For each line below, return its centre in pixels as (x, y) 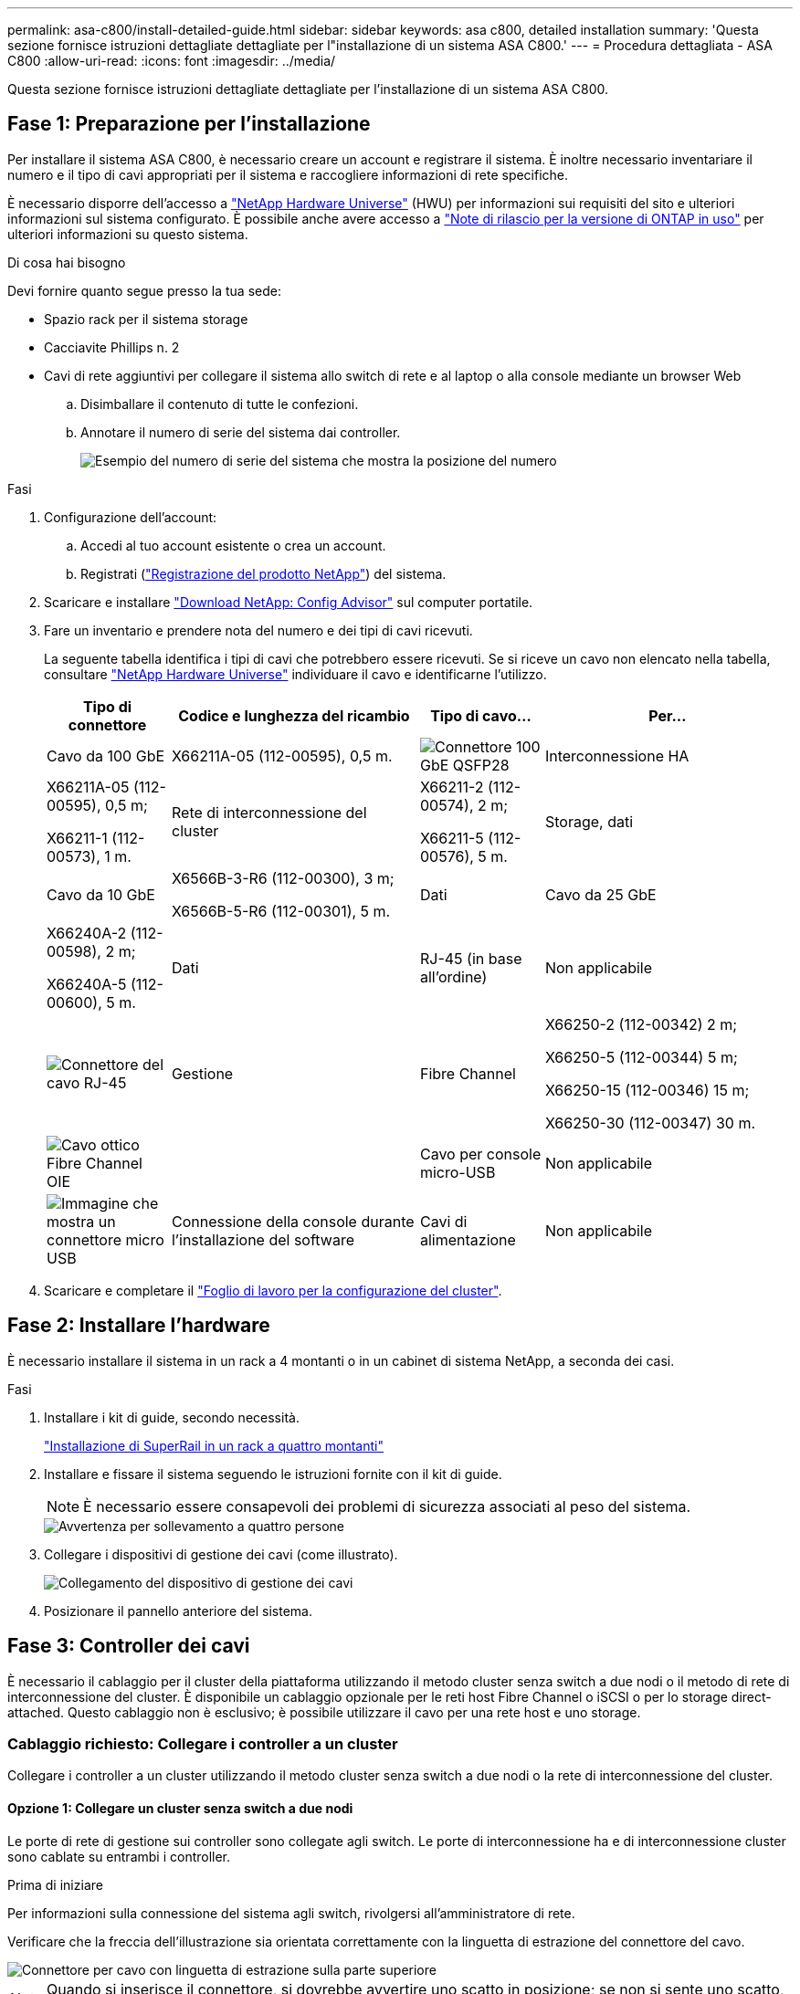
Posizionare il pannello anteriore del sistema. (178, 1611)
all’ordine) (453, 976)
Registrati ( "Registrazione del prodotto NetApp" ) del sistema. (263, 573)
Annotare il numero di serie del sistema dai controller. (241, 432)
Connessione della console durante (293, 1221)
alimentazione (468, 1239)
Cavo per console (480, 1154)
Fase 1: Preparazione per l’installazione (189, 124)
